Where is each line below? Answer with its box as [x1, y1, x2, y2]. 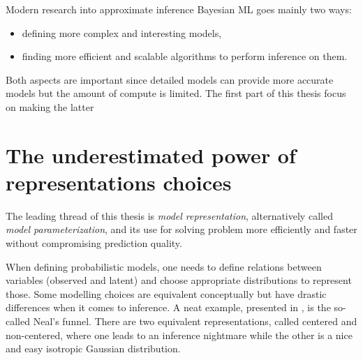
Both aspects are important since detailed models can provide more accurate [6, 72, 334, 87]
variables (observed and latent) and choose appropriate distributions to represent [6, 273, 352, 287]
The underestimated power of [6, 140, 296, 169]
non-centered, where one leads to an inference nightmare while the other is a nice [6, 327, 353, 342]
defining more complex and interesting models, [22, 25, 222, 40]
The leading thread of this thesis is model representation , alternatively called [6, 208, 333, 223]
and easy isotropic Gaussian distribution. [6, 341, 181, 356]
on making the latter [6, 99, 94, 114]
